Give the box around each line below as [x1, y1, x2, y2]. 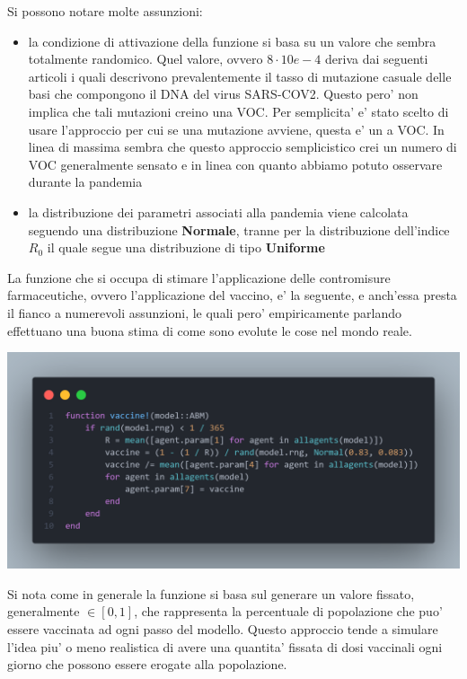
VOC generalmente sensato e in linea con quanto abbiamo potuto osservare [28, 154, 443, 173]
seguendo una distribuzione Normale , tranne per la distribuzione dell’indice [28, 220, 450, 239]
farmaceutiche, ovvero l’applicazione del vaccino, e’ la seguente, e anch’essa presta [7, 286, 457, 304]
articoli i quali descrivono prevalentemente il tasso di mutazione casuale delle [28, 66, 452, 85]
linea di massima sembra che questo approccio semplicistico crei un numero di [28, 137, 457, 156]
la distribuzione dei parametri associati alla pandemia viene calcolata [28, 202, 409, 221]
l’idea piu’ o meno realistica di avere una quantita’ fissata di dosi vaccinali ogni [7, 637, 443, 656]
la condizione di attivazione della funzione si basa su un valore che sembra [28, 31, 436, 50]
